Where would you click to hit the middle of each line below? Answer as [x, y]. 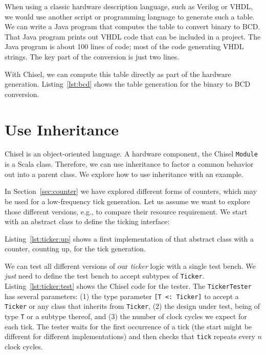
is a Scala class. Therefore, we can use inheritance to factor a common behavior [129, 164]
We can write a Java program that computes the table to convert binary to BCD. [132, 26]
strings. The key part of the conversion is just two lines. [92, 56]
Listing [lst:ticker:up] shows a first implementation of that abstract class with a [129, 238]
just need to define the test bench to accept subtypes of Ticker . [105, 276]
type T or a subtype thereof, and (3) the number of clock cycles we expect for [126, 316]
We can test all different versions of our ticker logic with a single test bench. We [130, 265]
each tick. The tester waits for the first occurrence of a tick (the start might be [128, 326]
